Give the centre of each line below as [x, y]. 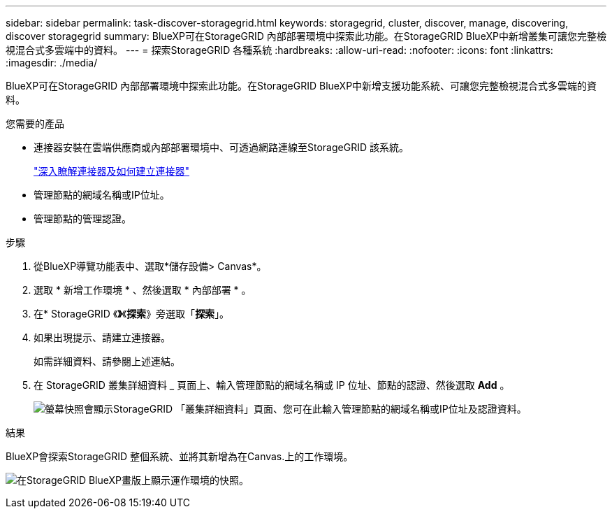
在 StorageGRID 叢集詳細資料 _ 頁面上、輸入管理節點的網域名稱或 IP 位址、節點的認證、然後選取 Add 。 [272, 385]
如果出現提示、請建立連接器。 [102, 337]
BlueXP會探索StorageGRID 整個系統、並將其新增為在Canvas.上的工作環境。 [180, 456]
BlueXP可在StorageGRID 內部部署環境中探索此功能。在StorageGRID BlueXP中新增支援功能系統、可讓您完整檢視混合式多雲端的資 [301, 86]
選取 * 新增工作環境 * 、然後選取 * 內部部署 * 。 [143, 290]
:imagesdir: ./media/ [52, 63]
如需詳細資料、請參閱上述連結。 [107, 361]
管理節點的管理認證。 [82, 219]
